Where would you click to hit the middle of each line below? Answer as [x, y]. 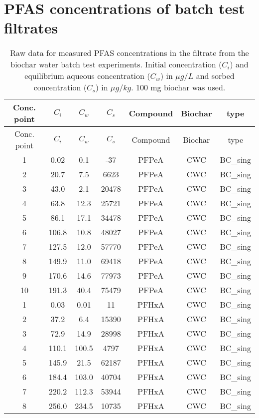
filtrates [31, 28]
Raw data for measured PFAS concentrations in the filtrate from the [129, 53]
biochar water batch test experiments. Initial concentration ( [116, 64]
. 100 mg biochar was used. [178, 87]
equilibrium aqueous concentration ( [87, 76]
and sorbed [215, 76]
